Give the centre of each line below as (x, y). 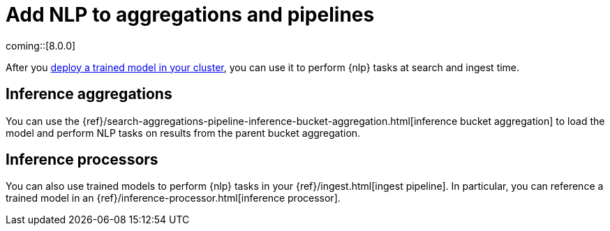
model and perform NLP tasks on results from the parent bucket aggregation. (183, 133)
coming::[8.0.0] (41, 45)
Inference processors (82, 160)
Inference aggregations (89, 94)
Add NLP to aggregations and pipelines (190, 15)
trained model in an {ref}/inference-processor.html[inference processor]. (173, 198)
